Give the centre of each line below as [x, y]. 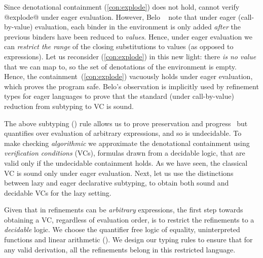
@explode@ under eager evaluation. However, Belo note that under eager [120, 16]
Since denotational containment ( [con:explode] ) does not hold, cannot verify [122, 7]
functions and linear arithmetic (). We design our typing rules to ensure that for [128, 239]
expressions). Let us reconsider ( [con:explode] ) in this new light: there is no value [130, 56]
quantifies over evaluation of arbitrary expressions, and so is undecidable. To [123, 133]
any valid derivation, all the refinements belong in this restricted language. [120, 249]
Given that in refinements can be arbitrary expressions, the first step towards [124, 210]
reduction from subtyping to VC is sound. [69, 106]
